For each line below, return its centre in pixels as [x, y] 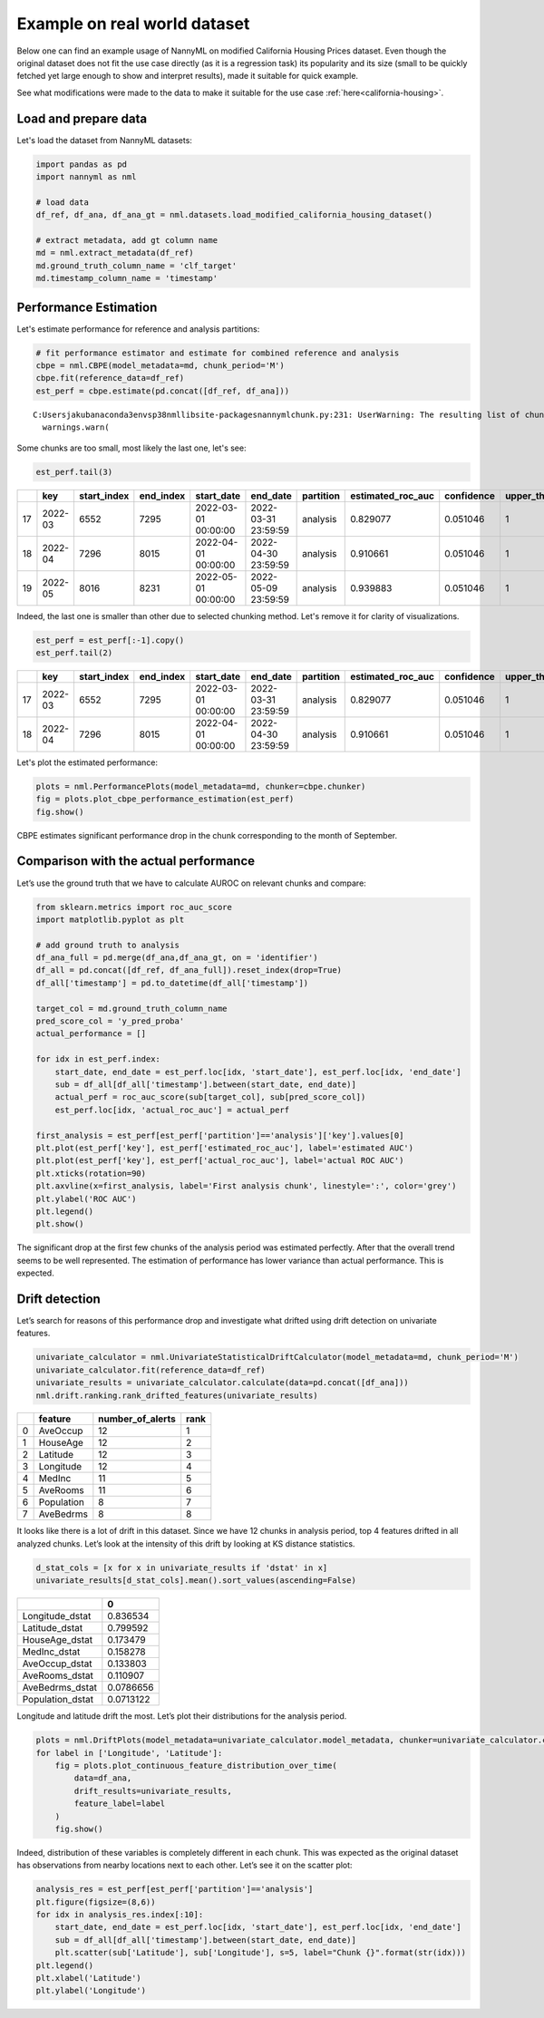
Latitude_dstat [53, 1628]
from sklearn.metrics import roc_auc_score [134, 907]
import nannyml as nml [86, 177]
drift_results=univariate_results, [153, 1791]
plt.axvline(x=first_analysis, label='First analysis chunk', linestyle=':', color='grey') [246, 1186]
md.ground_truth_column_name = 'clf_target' [136, 266]
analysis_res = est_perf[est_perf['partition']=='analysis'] [175, 1889]
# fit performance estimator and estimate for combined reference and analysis [218, 353]
